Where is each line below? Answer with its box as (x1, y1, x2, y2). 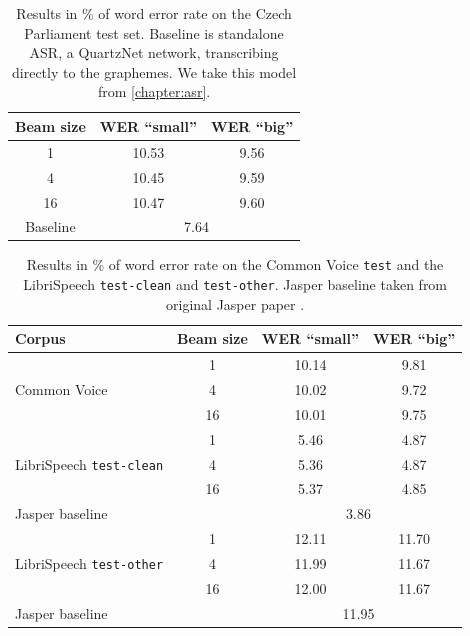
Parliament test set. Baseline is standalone (24, 22, 284, 43)
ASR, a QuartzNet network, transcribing (29, 42, 279, 63)
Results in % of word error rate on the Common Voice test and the (26, 254, 444, 275)
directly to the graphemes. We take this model (12, 61, 297, 82)
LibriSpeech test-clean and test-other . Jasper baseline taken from (23, 274, 448, 295)
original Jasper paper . (166, 293, 305, 314)
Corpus (15, 328, 66, 349)
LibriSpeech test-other (15, 552, 164, 573)
